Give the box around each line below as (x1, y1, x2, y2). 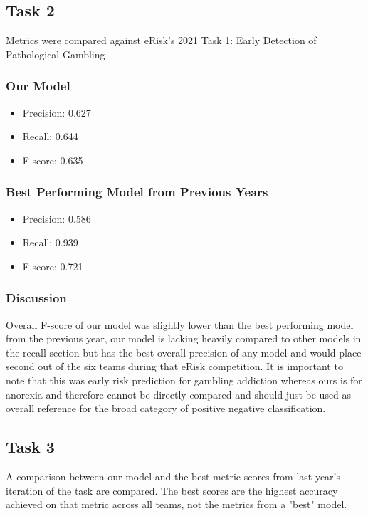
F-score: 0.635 (22, 152, 83, 167)
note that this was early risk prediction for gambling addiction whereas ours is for (6, 372, 362, 387)
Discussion (6, 289, 67, 307)
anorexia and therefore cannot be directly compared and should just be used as (6, 386, 352, 401)
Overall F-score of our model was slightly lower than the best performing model (6, 317, 354, 332)
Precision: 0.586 (22, 211, 91, 226)
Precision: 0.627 (22, 105, 91, 120)
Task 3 (6, 436, 55, 458)
